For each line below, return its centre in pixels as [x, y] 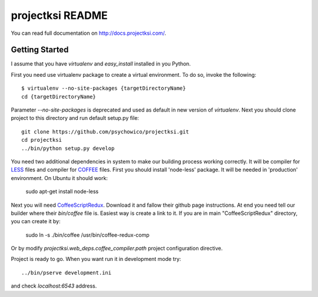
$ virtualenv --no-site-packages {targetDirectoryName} [104, 88]
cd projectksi [42, 140]
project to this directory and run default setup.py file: [75, 118]
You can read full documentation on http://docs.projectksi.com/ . [89, 33]
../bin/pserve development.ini [67, 272]
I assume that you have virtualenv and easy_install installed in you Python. [101, 64]
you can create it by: [36, 221]
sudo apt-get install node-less [62, 191]
